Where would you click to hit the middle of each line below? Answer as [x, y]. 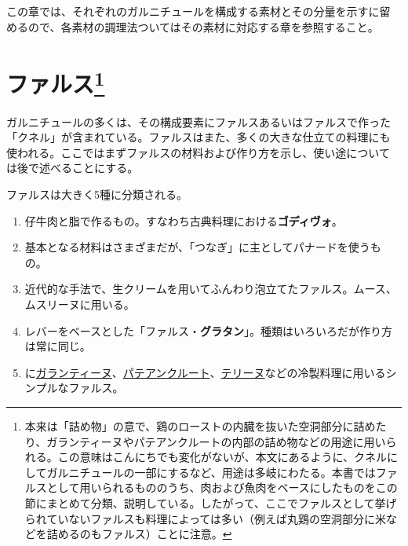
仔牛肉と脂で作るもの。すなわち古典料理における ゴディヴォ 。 [184, 220]
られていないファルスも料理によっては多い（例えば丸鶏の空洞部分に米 [205, 518]
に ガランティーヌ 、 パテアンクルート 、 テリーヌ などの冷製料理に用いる [205, 372]
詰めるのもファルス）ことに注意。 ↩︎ [139, 534]
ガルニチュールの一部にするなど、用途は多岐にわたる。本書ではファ [222, 472]
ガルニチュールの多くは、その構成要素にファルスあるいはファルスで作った [199, 121]
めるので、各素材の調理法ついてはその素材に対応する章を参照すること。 [193, 26]
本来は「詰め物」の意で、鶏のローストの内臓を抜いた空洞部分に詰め [200, 425]
